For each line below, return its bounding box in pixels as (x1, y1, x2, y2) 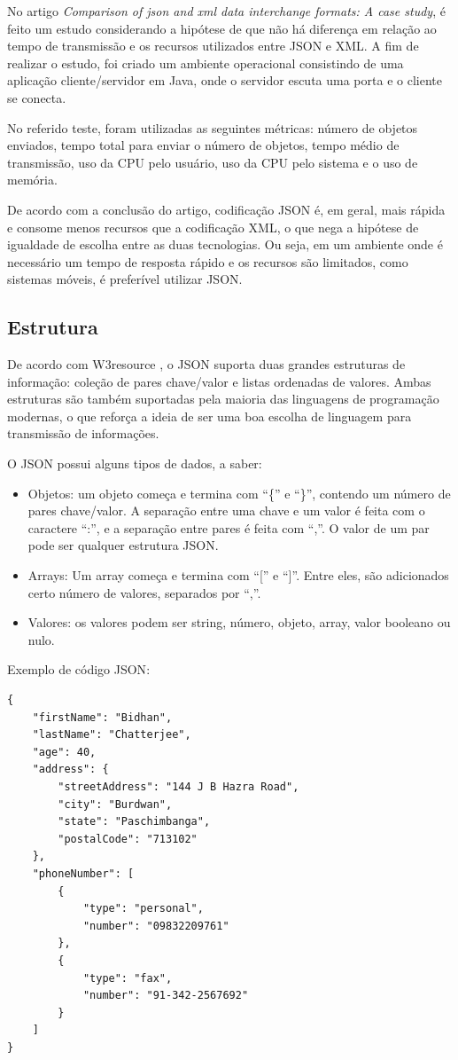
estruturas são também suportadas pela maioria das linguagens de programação (7, 389, 439, 408)
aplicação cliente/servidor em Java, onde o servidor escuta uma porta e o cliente (7, 71, 442, 90)
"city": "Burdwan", (58, 797, 173, 811)
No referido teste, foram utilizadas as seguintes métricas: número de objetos (7, 118, 418, 137)
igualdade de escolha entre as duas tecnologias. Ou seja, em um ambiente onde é (7, 235, 443, 254)
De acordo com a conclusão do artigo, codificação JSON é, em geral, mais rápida (7, 200, 446, 218)
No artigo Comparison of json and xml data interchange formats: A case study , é (7, 2, 446, 20)
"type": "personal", (82, 902, 204, 915)
